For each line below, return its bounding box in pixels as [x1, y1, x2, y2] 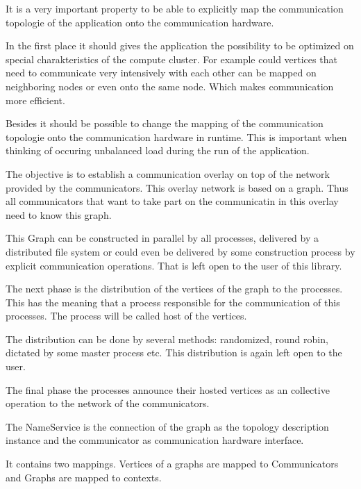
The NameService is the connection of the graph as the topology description [6, 419, 329, 433]
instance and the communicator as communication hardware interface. [6, 433, 304, 447]
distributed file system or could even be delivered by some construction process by [6, 244, 355, 258]
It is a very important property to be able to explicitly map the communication [6, 1, 344, 15]
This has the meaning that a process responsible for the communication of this [6, 295, 340, 309]
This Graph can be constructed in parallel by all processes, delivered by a [6, 231, 319, 245]
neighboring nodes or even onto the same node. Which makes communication [6, 78, 334, 93]
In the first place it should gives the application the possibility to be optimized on [6, 38, 354, 53]
